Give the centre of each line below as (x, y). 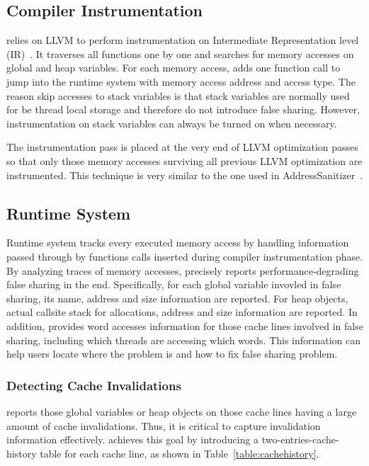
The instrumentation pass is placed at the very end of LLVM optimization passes (182, 147)
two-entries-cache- (300, 439)
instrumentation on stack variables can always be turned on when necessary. (172, 123)
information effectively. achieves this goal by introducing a (133, 439)
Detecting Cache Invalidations (94, 385)
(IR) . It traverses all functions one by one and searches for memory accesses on (180, 53)
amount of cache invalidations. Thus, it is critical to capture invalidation (164, 425)
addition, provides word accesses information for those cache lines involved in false (185, 325)
